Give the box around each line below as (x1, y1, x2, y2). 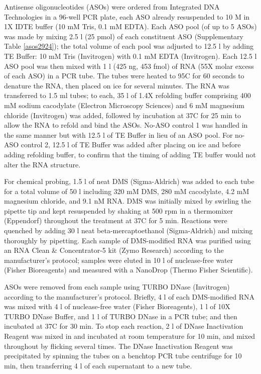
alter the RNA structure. (4, 159, 81, 169)
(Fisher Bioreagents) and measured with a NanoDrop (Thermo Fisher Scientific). (4, 264, 253, 275)
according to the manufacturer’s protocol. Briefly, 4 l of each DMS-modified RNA (4, 291, 255, 302)
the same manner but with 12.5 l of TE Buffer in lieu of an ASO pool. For (4, 129, 233, 140)
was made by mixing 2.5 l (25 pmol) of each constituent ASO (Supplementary (4, 31, 243, 41)
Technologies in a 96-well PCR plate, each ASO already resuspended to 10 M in (4, 11, 250, 22)
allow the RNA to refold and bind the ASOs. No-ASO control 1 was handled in (4, 120, 248, 130)
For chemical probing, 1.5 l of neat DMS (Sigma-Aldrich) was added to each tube (4, 176, 254, 186)
